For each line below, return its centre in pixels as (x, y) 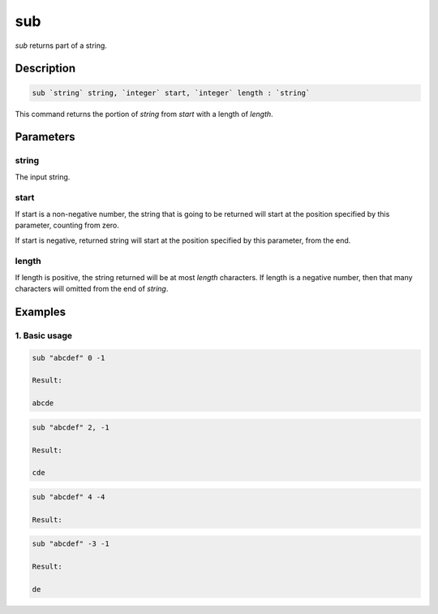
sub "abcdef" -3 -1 (71, 544)
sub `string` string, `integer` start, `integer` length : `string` (171, 93)
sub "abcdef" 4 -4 (69, 497)
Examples (41, 311)
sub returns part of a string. (61, 45)
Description (45, 69)
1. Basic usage (44, 335)
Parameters (45, 137)
